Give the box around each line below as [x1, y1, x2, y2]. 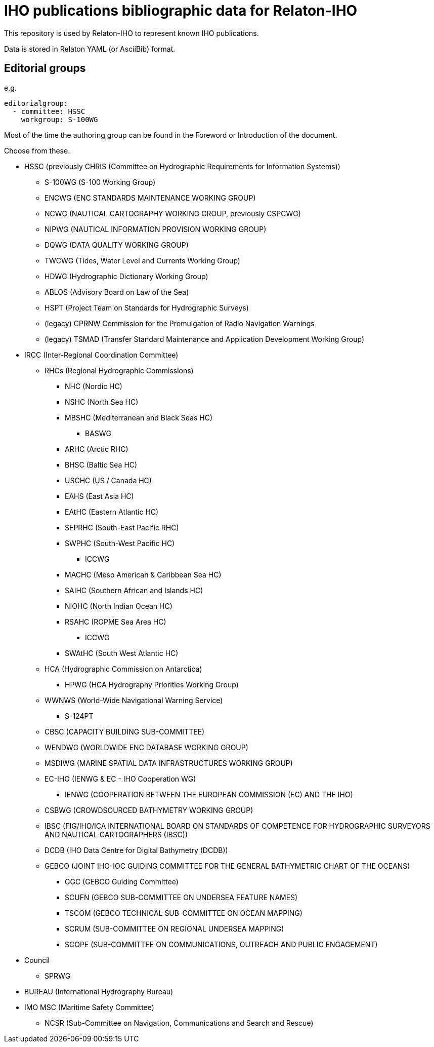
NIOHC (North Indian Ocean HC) [65, 601, 172, 610]
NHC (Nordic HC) [65, 381, 122, 391]
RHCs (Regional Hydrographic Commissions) [45, 366, 194, 375]
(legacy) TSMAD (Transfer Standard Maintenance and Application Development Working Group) [45, 334, 365, 343]
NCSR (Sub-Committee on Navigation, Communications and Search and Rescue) [45, 1018, 314, 1027]
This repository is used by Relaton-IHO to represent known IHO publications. [4, 28, 259, 37]
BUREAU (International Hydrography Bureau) [24, 987, 173, 996]
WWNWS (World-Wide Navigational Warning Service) [45, 695, 223, 705]
